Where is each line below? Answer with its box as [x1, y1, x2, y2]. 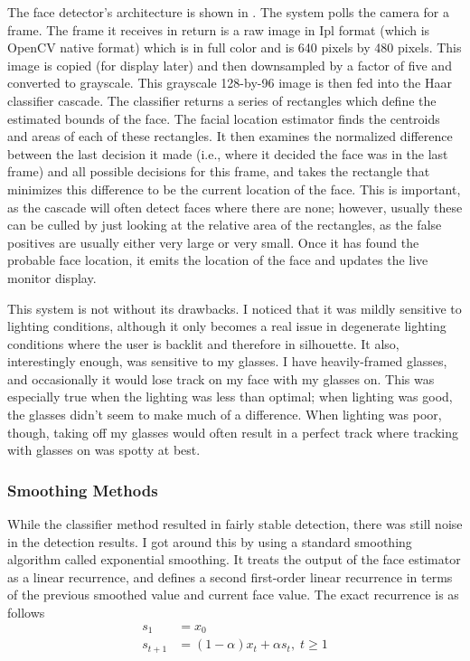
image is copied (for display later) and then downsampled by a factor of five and [7, 55, 452, 74]
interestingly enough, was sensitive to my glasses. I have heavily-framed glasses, [7, 352, 447, 371]
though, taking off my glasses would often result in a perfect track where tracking [7, 422, 459, 441]
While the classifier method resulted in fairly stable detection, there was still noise [7, 515, 463, 534]
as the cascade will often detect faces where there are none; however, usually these [7, 197, 463, 216]
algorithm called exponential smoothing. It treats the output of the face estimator [7, 550, 461, 569]
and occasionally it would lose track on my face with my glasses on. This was [7, 369, 435, 388]
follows [7, 603, 45, 622]
